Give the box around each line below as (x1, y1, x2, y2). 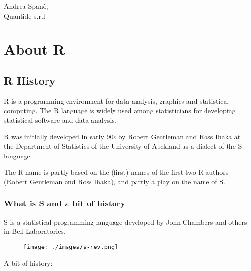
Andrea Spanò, (4, 1, 48, 11)
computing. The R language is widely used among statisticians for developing (4, 105, 236, 115)
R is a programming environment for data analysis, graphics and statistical (4, 95, 229, 106)
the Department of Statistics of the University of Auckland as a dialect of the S (4, 141, 242, 151)
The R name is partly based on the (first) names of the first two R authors (4, 167, 228, 177)
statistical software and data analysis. (4, 114, 116, 125)
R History (4, 72, 56, 88)
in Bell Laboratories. (4, 226, 66, 236)
